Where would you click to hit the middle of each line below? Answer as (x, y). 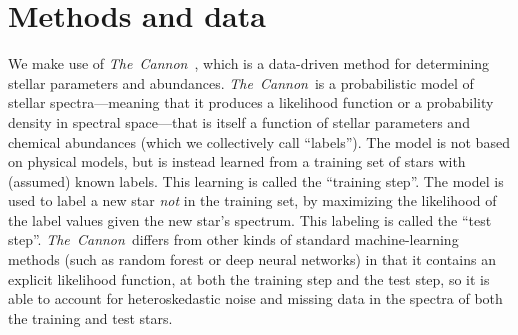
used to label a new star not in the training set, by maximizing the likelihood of (252, 200)
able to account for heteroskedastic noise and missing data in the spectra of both (255, 298)
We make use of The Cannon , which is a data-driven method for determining (249, 63)
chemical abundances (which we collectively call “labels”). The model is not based (259, 141)
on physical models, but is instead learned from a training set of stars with (237, 161)
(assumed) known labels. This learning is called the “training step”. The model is (256, 180)
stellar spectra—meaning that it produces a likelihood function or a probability (251, 102)
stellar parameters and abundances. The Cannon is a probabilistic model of (241, 82)
